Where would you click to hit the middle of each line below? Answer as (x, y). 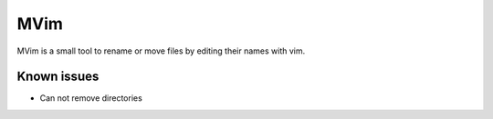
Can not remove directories (91, 98)
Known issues (58, 77)
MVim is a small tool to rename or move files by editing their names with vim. (161, 51)
